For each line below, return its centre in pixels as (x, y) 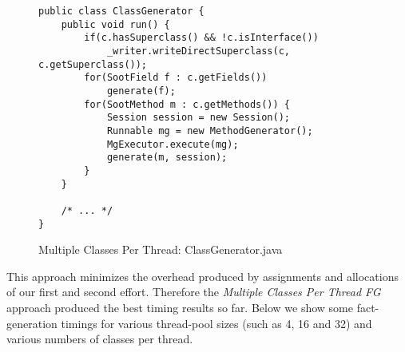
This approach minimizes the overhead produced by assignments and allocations (202, 276)
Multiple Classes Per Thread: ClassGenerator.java (161, 249)
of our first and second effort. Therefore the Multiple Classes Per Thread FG (194, 292)
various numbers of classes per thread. (100, 339)
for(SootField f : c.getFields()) (176, 78)
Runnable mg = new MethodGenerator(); (210, 131)
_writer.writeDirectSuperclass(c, (198, 51)
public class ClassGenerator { (121, 11)
